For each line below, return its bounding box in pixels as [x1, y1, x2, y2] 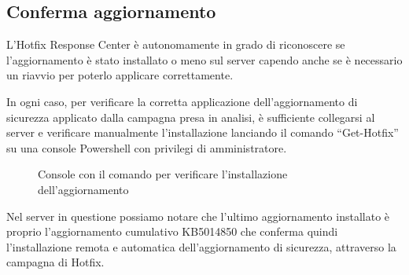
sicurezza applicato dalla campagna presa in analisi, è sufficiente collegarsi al [6, 108, 375, 125]
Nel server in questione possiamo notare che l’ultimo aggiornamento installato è [6, 207, 390, 224]
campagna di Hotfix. [6, 254, 105, 270]
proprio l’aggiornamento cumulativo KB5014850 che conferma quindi [6, 223, 338, 240]
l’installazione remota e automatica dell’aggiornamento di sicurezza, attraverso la [6, 238, 396, 255]
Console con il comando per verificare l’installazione [38, 166, 288, 182]
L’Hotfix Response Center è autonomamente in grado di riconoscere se [6, 36, 345, 53]
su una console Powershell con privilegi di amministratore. [6, 139, 287, 156]
